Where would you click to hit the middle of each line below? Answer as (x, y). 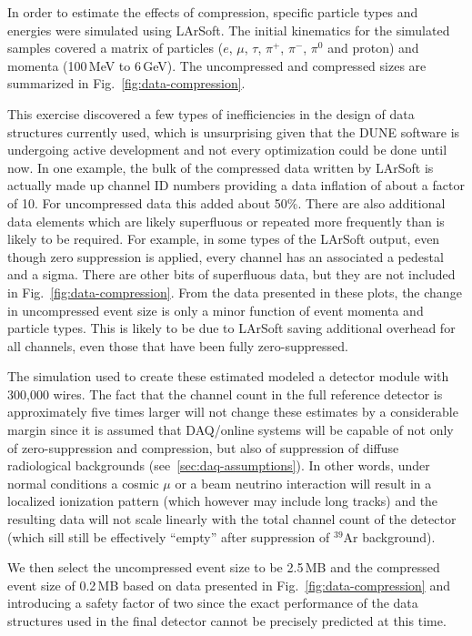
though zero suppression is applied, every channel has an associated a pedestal (226, 256)
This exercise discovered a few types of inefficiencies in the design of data (211, 113)
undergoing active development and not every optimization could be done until (227, 150)
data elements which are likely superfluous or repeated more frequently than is (226, 221)
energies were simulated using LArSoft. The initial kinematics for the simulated (229, 30)
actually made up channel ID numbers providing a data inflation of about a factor (236, 185)
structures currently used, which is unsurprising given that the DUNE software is (234, 131)
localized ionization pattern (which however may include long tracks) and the (223, 501)
